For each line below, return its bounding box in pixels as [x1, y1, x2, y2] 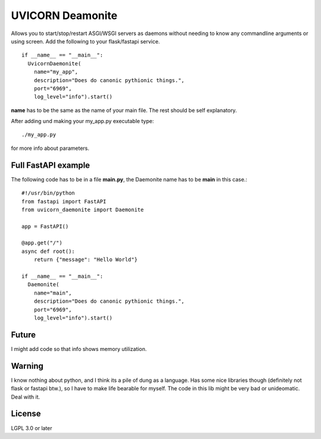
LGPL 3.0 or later [11, 424, 53, 431]
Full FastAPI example [11, 160, 90, 170]
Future [11, 330, 36, 340]
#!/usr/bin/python [21, 190, 75, 196]
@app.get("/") [21, 240, 62, 246]
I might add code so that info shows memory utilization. [11, 345, 147, 352]
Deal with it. [11, 393, 40, 400]
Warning [11, 360, 44, 371]
